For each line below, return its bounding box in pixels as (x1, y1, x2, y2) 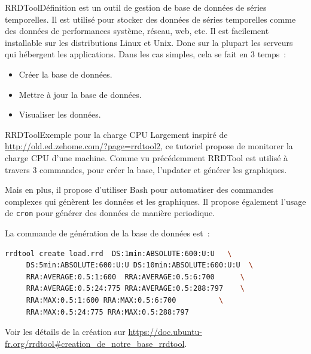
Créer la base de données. (19, 67, 112, 80)
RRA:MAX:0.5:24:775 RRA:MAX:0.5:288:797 (26, 307, 189, 316)
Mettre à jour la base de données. (19, 88, 142, 100)
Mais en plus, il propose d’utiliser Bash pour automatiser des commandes (5, 183, 273, 196)
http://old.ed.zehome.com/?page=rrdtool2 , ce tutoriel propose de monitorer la (5, 140, 293, 152)
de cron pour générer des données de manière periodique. (5, 207, 215, 219)
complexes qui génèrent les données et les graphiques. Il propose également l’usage (5, 195, 306, 207)
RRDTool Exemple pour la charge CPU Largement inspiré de (5, 128, 228, 140)
